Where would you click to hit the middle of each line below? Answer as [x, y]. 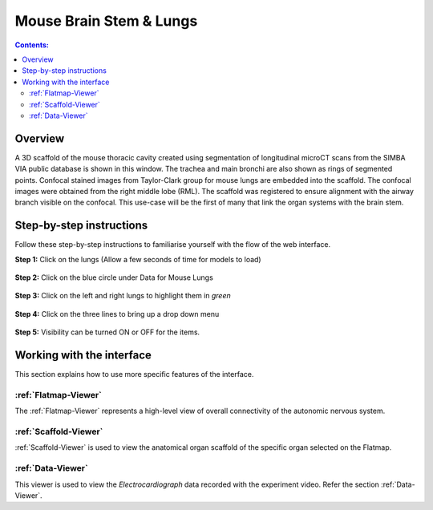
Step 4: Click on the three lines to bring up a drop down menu [117, 314]
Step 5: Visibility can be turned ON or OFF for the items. [107, 332]
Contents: [32, 45]
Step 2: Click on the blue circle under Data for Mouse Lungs [114, 277]
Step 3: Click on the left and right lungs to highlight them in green [123, 296]
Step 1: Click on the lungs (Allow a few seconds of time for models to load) [138, 259]
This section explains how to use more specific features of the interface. [134, 374]
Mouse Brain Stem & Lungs [106, 21]
